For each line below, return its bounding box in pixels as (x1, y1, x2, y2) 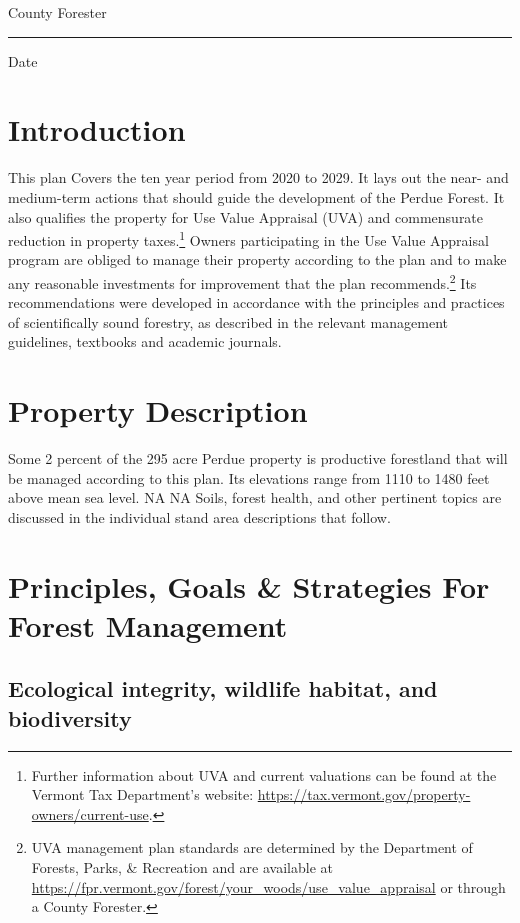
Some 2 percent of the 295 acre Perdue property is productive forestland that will (8, 448, 508, 469)
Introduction (8, 109, 186, 150)
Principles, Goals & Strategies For (8, 565, 490, 606)
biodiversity (8, 702, 132, 733)
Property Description (8, 390, 308, 431)
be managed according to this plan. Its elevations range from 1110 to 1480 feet (8, 467, 490, 488)
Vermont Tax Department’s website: (31, 784, 254, 805)
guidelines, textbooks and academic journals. (8, 331, 282, 352)
